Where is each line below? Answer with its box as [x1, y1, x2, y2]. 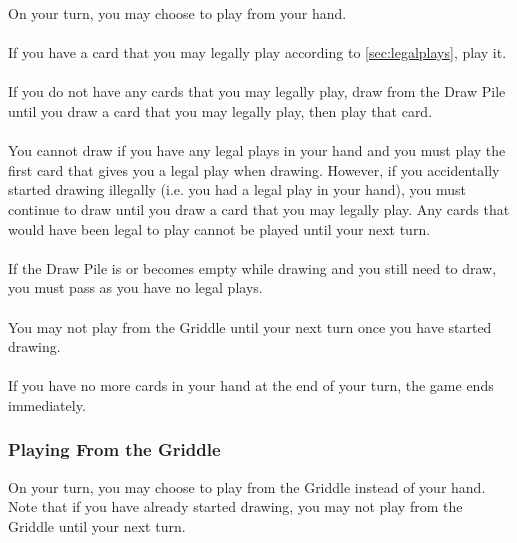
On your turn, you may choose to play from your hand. [8, 3, 347, 23]
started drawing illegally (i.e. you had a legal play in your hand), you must [8, 179, 467, 200]
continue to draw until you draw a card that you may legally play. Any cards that [8, 198, 510, 219]
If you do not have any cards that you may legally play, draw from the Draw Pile [8, 81, 506, 102]
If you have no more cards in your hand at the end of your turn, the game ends [8, 375, 494, 396]
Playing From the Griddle [8, 437, 221, 462]
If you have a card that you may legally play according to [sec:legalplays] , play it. [8, 42, 507, 63]
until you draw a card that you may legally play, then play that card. [8, 100, 433, 121]
